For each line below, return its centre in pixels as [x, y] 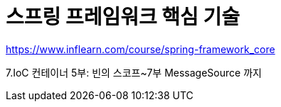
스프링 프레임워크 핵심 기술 [123, 17]
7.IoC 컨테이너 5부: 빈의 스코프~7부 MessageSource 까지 [134, 72]
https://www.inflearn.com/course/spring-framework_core [140, 49]
